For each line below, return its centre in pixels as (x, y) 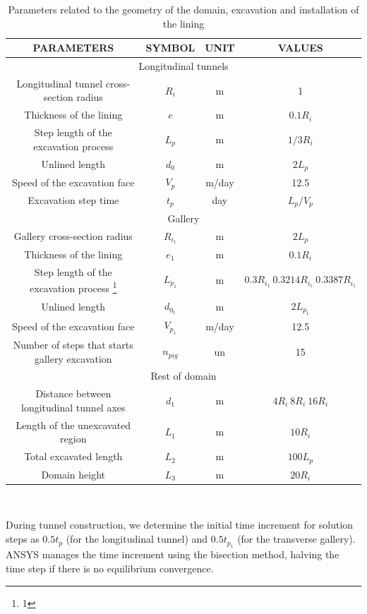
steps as (23, 539)
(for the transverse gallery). (296, 539)
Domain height (73, 474)
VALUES (300, 48)
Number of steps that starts (73, 344)
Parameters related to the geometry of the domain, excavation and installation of (183, 9)
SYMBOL (170, 48)
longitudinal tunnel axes (73, 407)
